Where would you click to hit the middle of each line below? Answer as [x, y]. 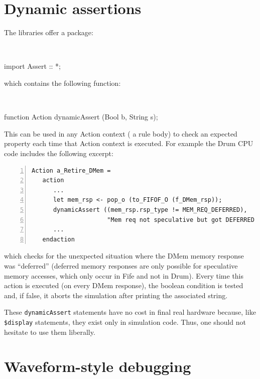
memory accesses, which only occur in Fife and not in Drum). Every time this [124, 275]
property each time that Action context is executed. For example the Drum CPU [129, 143]
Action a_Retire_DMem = [71, 170]
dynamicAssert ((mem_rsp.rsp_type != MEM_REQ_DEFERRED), [150, 210]
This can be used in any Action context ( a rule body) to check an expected [121, 133]
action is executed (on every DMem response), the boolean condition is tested [124, 285]
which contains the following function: [62, 83]
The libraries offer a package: [49, 32]
